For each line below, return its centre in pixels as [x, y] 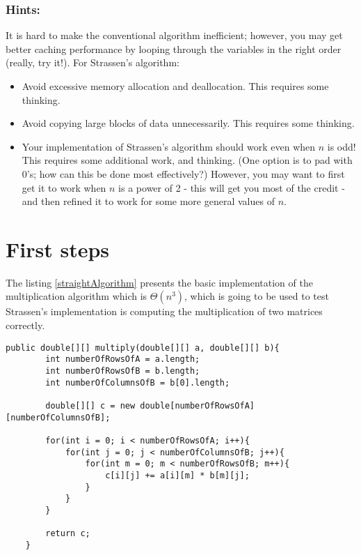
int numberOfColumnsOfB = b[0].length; [138, 382]
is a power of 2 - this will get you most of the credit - [232, 187]
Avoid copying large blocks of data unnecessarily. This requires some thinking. [188, 123]
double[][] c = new [90, 405]
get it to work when [64, 187]
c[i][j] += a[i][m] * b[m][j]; [177, 475]
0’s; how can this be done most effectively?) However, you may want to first [183, 173]
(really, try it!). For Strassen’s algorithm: [93, 62]
